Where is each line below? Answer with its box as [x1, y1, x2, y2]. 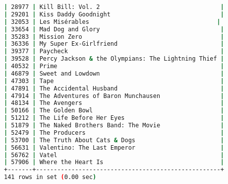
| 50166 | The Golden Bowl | [4, 107, 224, 114]
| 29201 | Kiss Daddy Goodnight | [4, 10, 224, 18]
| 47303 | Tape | [4, 77, 224, 85]
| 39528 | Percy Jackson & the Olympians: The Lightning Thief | [4, 55, 224, 63]
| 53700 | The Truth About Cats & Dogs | [4, 136, 224, 144]
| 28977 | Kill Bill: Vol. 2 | [4, 3, 224, 10]
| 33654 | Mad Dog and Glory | [4, 25, 224, 33]
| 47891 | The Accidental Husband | [4, 85, 224, 92]
